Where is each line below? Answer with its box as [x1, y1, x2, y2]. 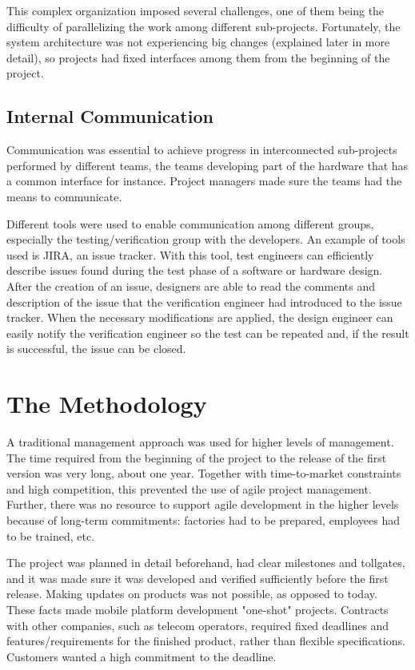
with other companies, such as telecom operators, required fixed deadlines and [6, 616, 389, 633]
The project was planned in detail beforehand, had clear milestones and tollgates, [6, 554, 405, 571]
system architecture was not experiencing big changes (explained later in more [6, 34, 390, 50]
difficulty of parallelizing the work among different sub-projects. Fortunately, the [6, 18, 401, 34]
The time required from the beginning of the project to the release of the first [6, 449, 387, 466]
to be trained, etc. [6, 527, 95, 544]
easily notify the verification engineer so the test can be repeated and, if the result [6, 324, 409, 341]
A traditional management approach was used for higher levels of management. [6, 434, 394, 450]
